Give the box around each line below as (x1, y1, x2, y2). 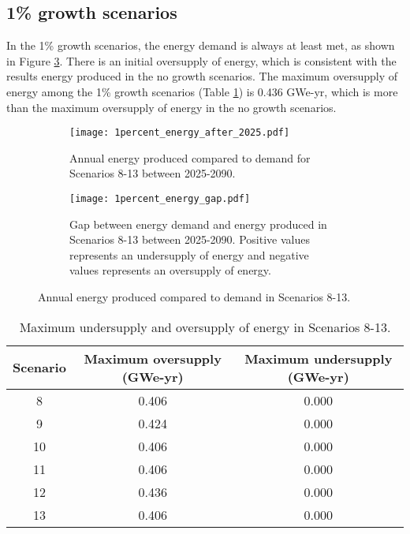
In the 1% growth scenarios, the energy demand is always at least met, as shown (6, 37, 395, 54)
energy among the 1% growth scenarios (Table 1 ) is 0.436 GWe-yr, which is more (6, 83, 398, 99)
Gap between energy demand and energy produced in (69, 215, 327, 232)
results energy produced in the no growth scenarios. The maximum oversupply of (6, 68, 398, 84)
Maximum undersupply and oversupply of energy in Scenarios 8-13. (19, 317, 391, 336)
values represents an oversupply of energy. (69, 262, 271, 278)
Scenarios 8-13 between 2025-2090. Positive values (69, 231, 310, 248)
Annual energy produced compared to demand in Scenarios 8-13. (38, 289, 351, 305)
